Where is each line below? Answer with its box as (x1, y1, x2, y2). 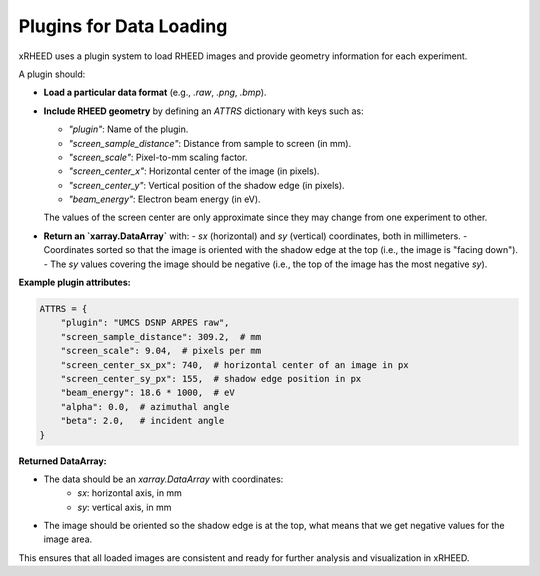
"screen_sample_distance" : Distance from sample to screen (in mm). (68, 137, 352, 149)
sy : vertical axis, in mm (77, 501, 172, 513)
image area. (43, 533, 93, 545)
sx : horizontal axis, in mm (77, 487, 182, 499)
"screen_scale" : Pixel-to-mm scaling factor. (68, 151, 248, 163)
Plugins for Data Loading (18, 15, 228, 37)
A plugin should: (18, 68, 86, 80)
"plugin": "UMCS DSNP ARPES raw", (60, 317, 230, 329)
